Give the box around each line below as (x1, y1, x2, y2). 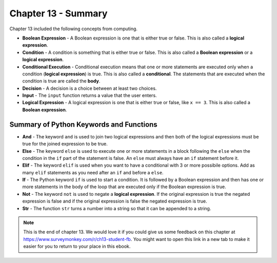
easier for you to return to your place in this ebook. (23, 244, 131, 250)
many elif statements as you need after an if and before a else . (22, 169, 164, 175)
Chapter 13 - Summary (9, 8, 108, 19)
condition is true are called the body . (22, 78, 101, 84)
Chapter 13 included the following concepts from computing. (9, 26, 138, 32)
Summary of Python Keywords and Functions (9, 120, 157, 129)
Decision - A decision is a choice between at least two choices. (22, 85, 157, 91)
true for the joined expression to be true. (22, 141, 108, 147)
